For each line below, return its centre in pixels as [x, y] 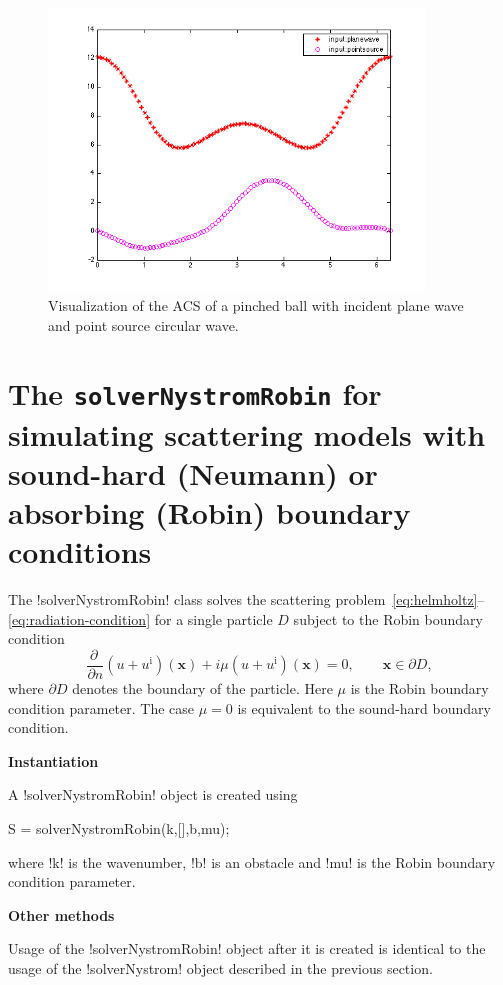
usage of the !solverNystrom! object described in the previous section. [220, 968]
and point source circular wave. [143, 324]
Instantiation [53, 760]
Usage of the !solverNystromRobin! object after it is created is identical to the [247, 948]
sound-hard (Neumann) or [193, 472]
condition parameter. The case [101, 707]
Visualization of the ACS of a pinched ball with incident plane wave [256, 305]
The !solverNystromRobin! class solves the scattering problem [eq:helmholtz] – [246, 599]
